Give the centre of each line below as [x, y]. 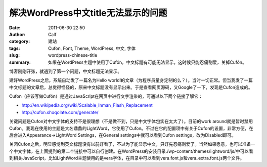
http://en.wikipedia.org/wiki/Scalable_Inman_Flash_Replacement [87, 105]
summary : [20, 62]
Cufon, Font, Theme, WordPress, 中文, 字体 [92, 48]
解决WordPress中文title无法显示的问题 [88, 13]
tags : [15, 48]
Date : [15, 28]
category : [20, 42]
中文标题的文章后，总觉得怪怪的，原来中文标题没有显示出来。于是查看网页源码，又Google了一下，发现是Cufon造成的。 [131, 87]
